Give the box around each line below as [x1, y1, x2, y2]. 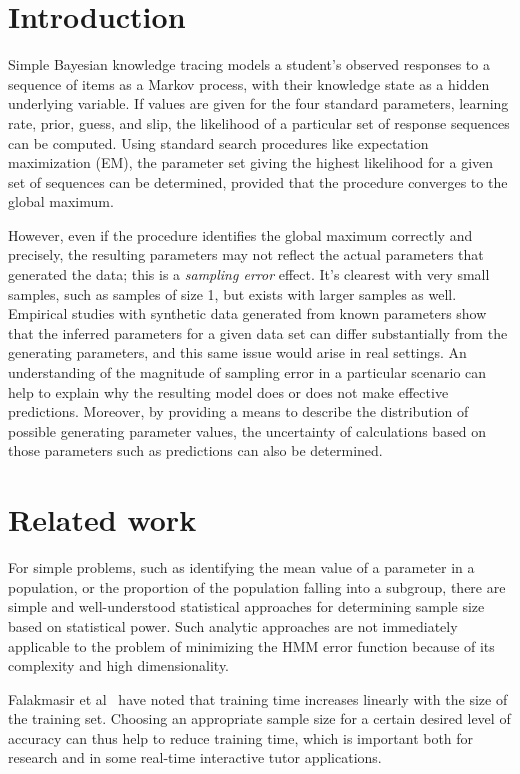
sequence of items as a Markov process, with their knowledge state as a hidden [8, 73, 490, 94]
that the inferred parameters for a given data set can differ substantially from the [8, 322, 508, 343]
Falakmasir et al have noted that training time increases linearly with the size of [8, 688, 508, 709]
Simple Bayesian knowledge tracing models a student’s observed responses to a [8, 54, 490, 75]
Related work [8, 499, 197, 540]
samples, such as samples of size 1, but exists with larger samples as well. [8, 283, 457, 304]
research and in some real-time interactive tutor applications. [8, 747, 382, 768]
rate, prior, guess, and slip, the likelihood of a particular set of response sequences [8, 112, 510, 133]
